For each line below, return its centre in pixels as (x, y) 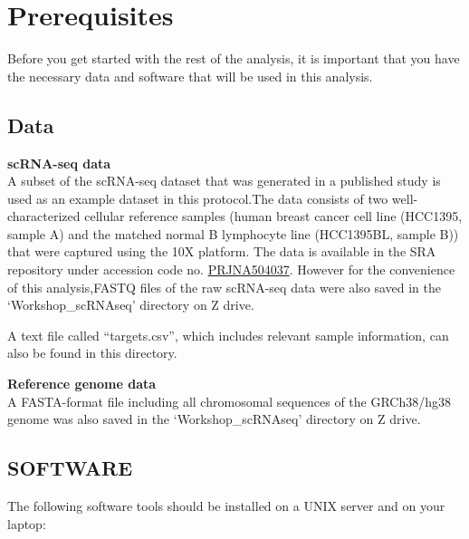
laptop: (27, 523)
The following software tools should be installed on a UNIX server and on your (226, 506)
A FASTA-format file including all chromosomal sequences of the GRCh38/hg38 (230, 401)
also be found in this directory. (92, 353)
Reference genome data (82, 384)
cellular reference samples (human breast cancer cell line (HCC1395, (273, 216)
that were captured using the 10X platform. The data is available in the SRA (222, 251)
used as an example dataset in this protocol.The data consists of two (198, 198)
